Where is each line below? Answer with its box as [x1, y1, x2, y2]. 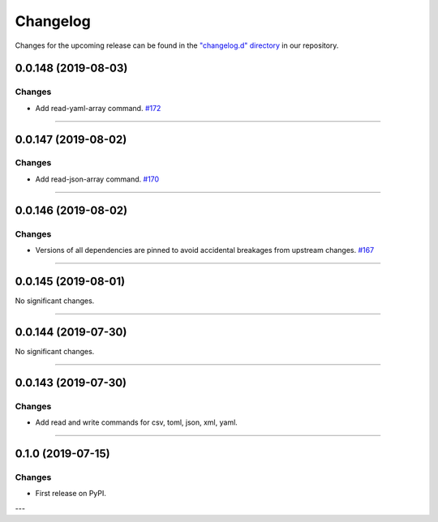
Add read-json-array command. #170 [35, 174, 160, 184]
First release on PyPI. [35, 489, 107, 498]
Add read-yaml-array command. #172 [35, 103, 161, 113]
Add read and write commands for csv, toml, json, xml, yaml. [35, 417, 238, 427]
